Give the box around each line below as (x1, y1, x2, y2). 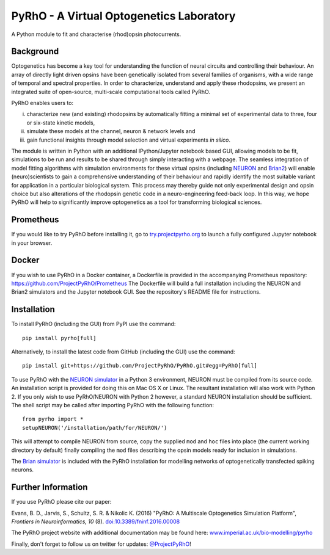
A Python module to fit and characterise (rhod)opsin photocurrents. (11, 31, 182, 38)
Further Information (11, 482, 88, 493)
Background (11, 46, 59, 57)
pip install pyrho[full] (22, 335, 97, 341)
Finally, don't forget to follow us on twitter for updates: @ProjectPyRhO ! (11, 540, 192, 548)
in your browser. (11, 239, 53, 247)
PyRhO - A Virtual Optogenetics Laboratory (11, 9, 236, 23)
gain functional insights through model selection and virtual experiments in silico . (26, 136, 231, 143)
